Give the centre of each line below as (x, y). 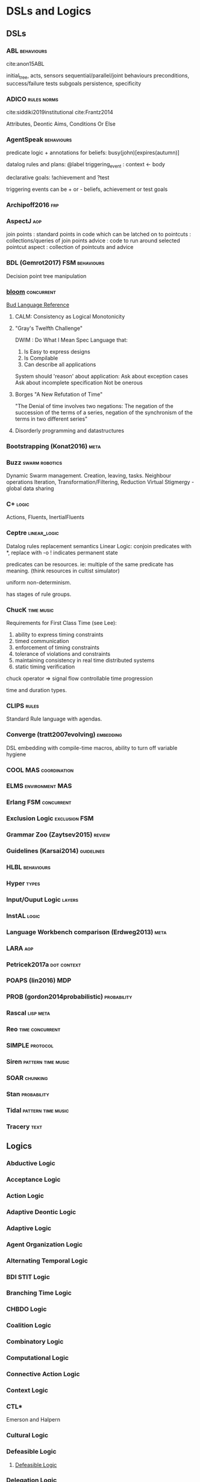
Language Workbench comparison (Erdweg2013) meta (86, 932)
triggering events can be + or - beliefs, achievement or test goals (87, 189)
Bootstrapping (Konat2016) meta (54, 446)
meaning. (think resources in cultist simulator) (63, 571)
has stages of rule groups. (39, 594)
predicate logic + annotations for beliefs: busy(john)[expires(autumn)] (93, 153)
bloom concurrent (31, 291)
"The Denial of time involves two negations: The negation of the (94, 406)
